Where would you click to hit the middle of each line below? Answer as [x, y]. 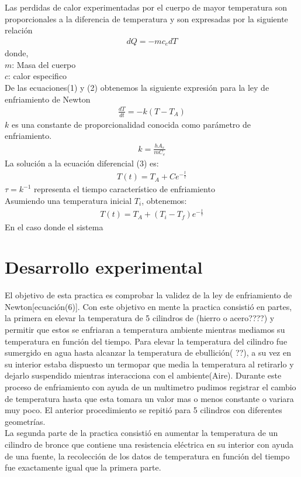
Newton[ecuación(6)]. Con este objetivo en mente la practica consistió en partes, [148, 306]
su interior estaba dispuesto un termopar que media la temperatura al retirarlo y [149, 364]
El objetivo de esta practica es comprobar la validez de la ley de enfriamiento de [148, 295]
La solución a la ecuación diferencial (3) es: [82, 163]
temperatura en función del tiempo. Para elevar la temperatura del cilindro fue [146, 341]
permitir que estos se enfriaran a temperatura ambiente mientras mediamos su [145, 329]
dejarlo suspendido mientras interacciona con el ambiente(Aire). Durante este [143, 375]
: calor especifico [38, 76]
